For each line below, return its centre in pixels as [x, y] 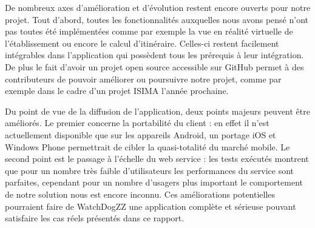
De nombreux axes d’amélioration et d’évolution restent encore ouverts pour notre [158, 7]
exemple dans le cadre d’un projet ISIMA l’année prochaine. [117, 91]
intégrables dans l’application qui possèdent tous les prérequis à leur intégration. [154, 55]
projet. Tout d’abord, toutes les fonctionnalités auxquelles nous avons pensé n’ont [157, 19]
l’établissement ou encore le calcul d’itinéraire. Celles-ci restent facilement [142, 43]
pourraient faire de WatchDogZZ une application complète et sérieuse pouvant [151, 206]
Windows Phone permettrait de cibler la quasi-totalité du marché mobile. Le [147, 146]
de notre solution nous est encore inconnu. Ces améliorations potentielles [140, 194]
